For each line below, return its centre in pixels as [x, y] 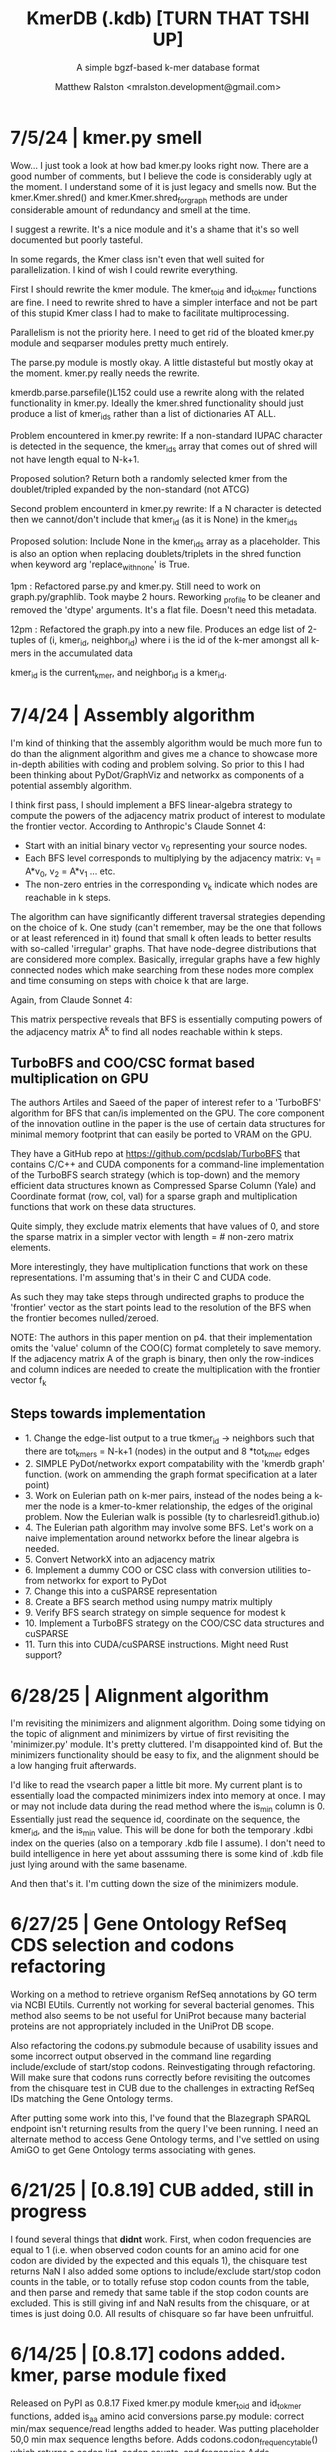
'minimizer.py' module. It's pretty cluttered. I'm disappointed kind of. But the [166, 1744]
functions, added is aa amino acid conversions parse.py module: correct [157, 2417]
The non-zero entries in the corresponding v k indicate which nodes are [171, 885]
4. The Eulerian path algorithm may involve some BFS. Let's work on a [169, 1528]
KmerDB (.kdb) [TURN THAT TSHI [168, 18]
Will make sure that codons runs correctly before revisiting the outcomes [160, 2077]
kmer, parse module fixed [118, 2375]
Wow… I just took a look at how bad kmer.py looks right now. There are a [159, 165]
